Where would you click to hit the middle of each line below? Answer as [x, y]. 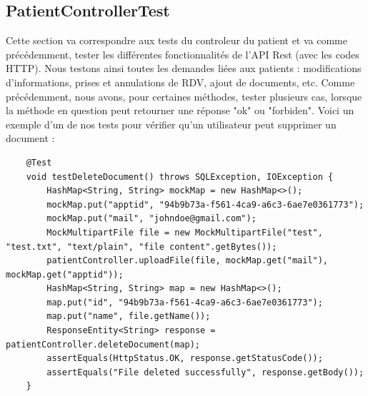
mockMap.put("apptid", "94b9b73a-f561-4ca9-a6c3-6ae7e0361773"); [205, 204]
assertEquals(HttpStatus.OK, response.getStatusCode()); [185, 359]
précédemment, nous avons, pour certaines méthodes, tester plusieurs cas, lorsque [184, 96]
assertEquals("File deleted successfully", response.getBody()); [205, 372]
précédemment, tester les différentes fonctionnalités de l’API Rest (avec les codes [183, 54]
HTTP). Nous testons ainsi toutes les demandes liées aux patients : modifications [184, 68]
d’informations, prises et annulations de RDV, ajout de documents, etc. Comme [180, 82]
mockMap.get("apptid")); [65, 274]
